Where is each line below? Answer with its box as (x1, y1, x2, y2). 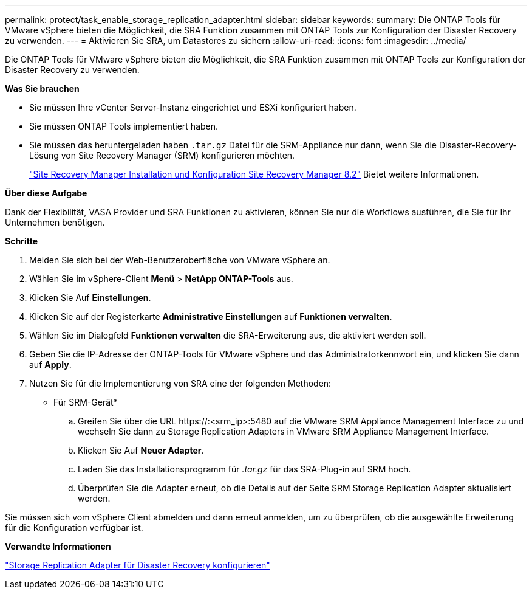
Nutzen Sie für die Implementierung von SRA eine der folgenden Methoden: (29, 378, 332, 389)
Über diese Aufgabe (5, 188, 87, 198)
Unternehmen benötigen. (5, 217, 105, 227)
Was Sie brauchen (5, 83, 80, 94)
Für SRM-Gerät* (53, 397, 118, 407)
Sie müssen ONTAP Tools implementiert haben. (29, 121, 219, 131)
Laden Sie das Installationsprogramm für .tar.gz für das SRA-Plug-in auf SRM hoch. (78, 464, 411, 474)
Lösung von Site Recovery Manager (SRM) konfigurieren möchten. (29, 150, 295, 161)
